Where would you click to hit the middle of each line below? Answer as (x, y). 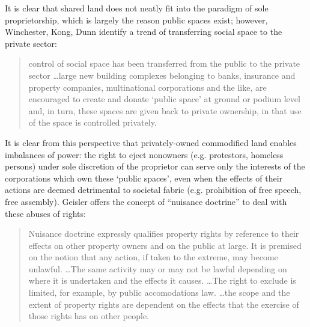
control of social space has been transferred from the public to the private (164, 63)
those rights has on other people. (89, 316)
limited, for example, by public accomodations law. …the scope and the (159, 292)
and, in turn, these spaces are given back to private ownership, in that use (165, 110)
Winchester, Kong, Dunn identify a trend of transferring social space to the (144, 32)
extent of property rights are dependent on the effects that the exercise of (164, 304)
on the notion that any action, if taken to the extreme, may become (153, 257)
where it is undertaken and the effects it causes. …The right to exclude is (162, 280)
